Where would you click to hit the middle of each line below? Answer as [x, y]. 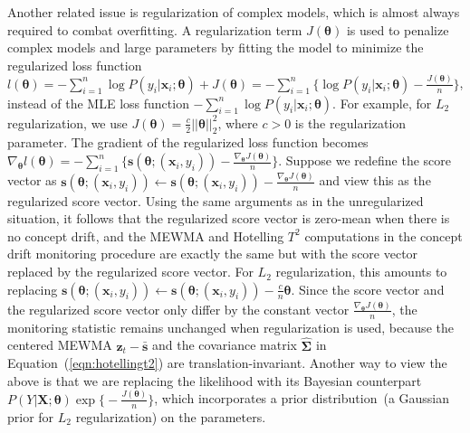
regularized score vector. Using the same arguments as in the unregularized [216, 200]
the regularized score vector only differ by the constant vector [178, 309]
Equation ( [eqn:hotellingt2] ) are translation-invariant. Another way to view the [227, 363]
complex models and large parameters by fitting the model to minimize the [216, 47]
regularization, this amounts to [361, 272]
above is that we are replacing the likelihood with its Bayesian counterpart [215, 380]
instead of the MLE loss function [98, 103]
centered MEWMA [60, 345]
